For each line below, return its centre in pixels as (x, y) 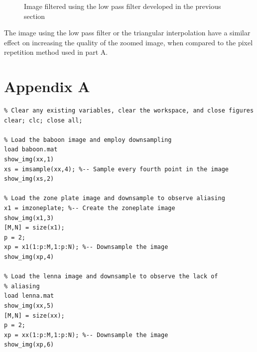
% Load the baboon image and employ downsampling (88, 140)
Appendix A (47, 86)
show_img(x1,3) (29, 218)
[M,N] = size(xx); (34, 315)
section (35, 16)
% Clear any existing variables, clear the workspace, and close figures (129, 111)
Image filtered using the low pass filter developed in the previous (123, 6)
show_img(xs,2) (29, 179)
